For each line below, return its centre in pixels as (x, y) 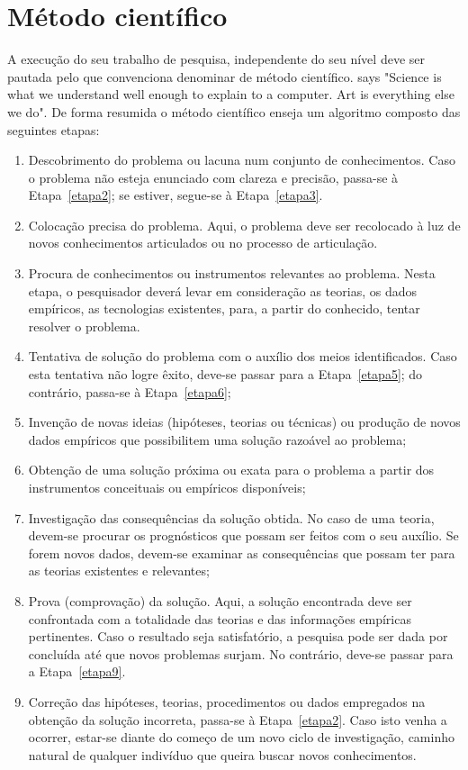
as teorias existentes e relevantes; (119, 571)
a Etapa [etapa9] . (77, 671)
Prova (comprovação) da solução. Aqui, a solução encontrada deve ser (220, 600)
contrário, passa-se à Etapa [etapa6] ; (130, 391)
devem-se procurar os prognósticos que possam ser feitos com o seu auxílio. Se (243, 535)
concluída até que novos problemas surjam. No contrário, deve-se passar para (241, 653)
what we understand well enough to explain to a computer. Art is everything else (231, 94)
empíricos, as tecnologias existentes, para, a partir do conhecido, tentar (224, 308)
